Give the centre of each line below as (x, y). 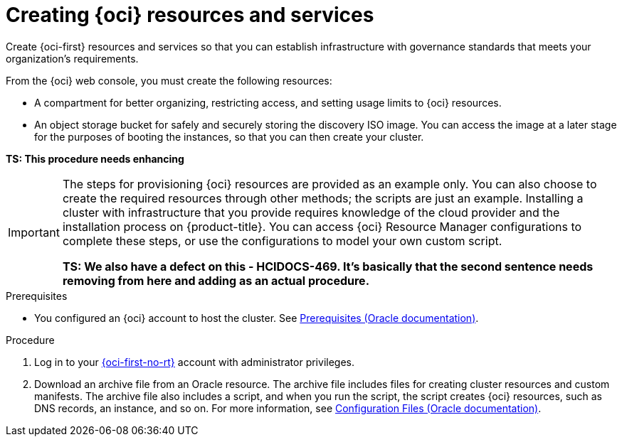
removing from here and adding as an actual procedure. (216, 280)
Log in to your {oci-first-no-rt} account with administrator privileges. (194, 362)
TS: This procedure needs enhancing (95, 158)
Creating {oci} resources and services (190, 15)
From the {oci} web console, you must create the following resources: (169, 80)
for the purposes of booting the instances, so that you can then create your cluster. (229, 136)
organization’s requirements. (72, 58)
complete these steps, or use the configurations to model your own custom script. (282, 241)
